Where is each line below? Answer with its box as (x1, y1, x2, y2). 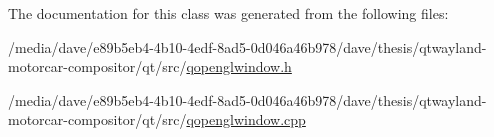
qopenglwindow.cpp (186, 109, 306, 130)
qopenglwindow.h (186, 56, 292, 77)
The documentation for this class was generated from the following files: (8, 3, 449, 23)
